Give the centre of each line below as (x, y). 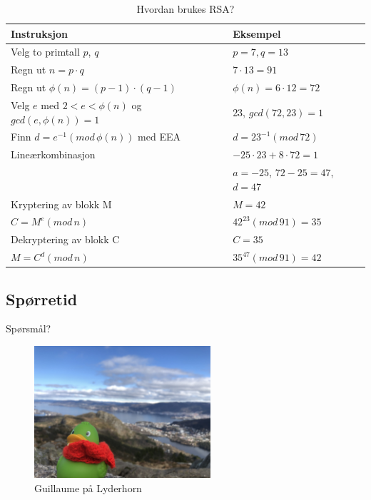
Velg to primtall (45, 52)
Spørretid (42, 299)
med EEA (159, 137)
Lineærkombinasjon (53, 154)
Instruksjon (40, 33)
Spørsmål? (29, 328)
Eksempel (257, 33)
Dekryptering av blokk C (65, 239)
